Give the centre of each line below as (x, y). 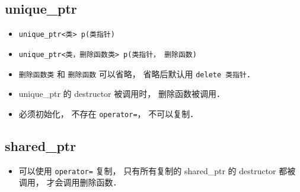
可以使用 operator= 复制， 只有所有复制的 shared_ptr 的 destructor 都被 (157, 170)
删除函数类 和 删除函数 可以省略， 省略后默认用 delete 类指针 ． (137, 73)
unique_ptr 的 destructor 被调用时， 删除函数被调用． (122, 94)
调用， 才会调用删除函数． (70, 182)
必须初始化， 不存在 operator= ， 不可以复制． (108, 113)
